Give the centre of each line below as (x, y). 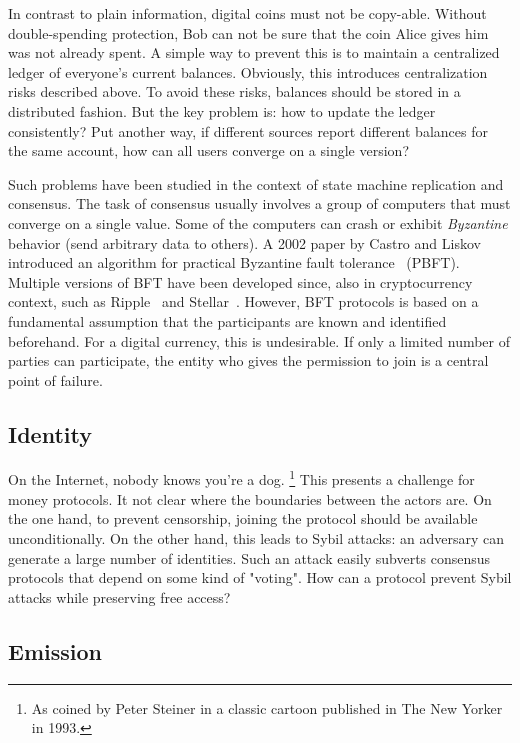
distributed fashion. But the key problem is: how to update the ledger (222, 110)
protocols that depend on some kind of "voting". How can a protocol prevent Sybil (260, 577)
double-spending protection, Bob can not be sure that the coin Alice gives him (248, 32)
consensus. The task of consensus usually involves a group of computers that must (259, 203)
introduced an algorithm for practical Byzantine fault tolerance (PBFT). (234, 262)
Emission (55, 650)
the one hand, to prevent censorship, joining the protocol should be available (243, 518)
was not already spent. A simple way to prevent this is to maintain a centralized (254, 52)
